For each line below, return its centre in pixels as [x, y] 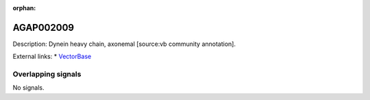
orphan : [24, 8]
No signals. [28, 88]
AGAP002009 [44, 27]
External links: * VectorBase [52, 57]
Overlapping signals [47, 74]
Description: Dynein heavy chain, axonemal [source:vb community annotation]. [124, 44]
